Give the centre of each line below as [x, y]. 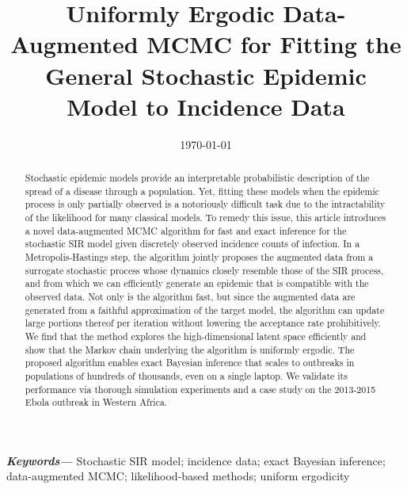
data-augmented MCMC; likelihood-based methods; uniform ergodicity [178, 476]
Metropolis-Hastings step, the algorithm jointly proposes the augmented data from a [199, 257]
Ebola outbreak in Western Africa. [96, 402]
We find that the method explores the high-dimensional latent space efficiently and [196, 336]
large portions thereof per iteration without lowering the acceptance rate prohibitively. [203, 323]
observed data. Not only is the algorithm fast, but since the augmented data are [190, 296]
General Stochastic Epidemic [206, 75]
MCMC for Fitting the [274, 44]
